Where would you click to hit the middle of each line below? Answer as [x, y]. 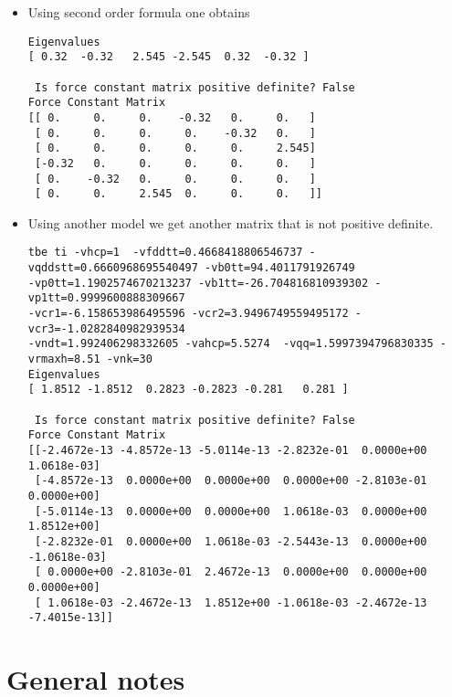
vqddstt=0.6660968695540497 [113, 268]
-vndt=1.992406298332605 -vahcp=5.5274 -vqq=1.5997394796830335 [231, 344]
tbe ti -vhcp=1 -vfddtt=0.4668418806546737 [165, 253]
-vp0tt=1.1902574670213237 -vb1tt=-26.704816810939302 [198, 283]
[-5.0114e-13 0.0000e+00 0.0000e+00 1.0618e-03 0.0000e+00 [231, 511]
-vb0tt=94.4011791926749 [280, 268]
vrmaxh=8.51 [64, 359]
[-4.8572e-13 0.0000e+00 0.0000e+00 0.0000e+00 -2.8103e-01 [231, 481]
